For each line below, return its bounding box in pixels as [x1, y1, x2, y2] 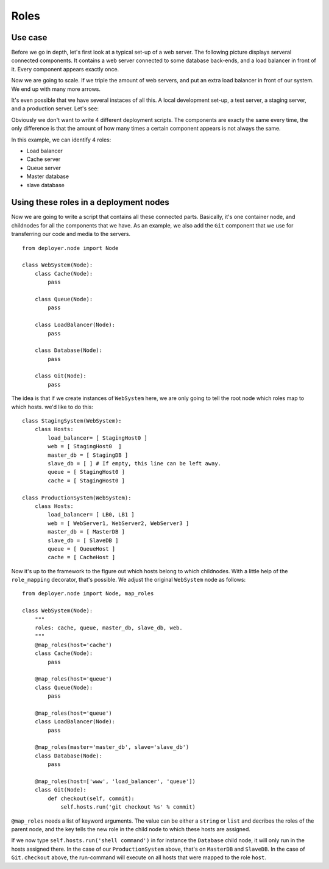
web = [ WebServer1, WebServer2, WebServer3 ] [48, 520, 189, 527]
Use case [11, 32, 48, 43]
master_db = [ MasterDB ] [48, 528, 125, 535]
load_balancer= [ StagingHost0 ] [48, 434, 147, 442]
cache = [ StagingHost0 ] [48, 477, 125, 484]
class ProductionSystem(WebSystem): [22, 494, 132, 501]
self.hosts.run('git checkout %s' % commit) [60, 804, 196, 810]
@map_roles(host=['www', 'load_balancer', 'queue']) [34, 778, 196, 785]
